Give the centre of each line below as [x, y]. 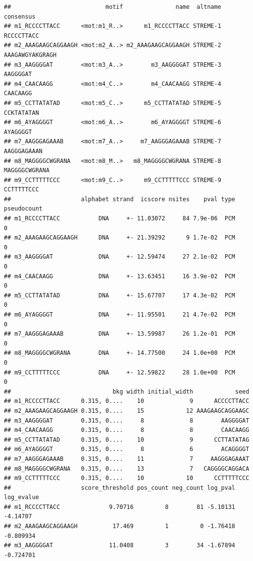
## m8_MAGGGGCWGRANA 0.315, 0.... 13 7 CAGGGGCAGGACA [127, 468]
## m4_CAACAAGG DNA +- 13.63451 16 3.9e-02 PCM [120, 276]
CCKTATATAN [22, 113]
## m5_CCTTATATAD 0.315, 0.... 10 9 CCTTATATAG [127, 440]
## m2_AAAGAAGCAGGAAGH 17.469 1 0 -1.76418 [120, 526]
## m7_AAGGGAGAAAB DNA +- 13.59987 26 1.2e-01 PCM [120, 334]
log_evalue [22, 497]
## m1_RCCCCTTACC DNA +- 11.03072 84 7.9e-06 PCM [120, 219]
